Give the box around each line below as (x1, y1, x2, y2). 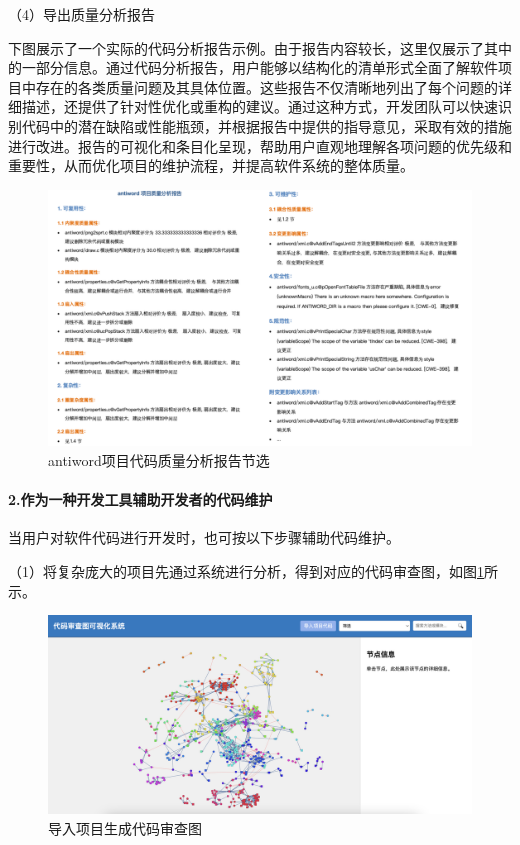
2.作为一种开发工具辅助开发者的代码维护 (8, 489, 273, 510)
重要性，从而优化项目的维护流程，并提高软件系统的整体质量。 (8, 155, 414, 176)
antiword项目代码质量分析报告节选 (48, 450, 270, 471)
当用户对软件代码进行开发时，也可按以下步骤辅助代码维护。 (8, 527, 400, 548)
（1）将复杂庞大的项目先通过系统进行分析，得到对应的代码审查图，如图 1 (8, 561, 484, 582)
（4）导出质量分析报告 (8, 4, 155, 24)
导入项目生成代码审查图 (48, 817, 202, 838)
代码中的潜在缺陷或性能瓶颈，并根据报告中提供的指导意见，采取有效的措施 (21, 115, 512, 136)
